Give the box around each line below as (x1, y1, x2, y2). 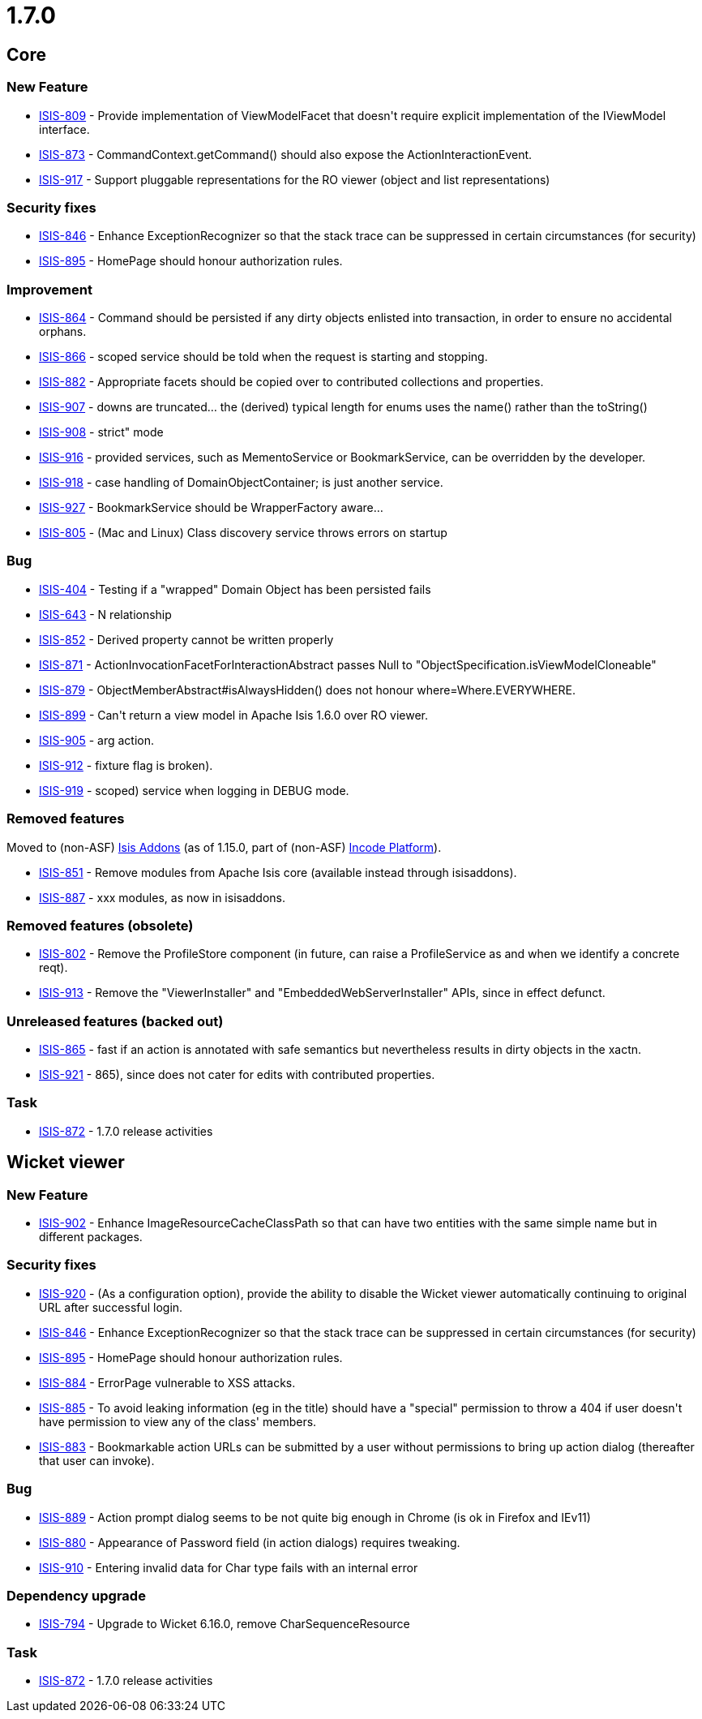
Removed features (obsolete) (6, 917, 194, 934)
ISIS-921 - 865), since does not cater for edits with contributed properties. (39, 1068, 435, 1082)
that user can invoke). (39, 1453, 155, 1468)
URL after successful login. (39, 1300, 183, 1314)
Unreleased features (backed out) (6, 1012, 224, 1029)
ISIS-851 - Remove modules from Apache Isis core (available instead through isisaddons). (39, 865, 517, 879)
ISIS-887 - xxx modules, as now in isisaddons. (39, 890, 286, 905)
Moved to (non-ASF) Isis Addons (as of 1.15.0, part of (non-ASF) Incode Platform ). (6, 840, 442, 854)
